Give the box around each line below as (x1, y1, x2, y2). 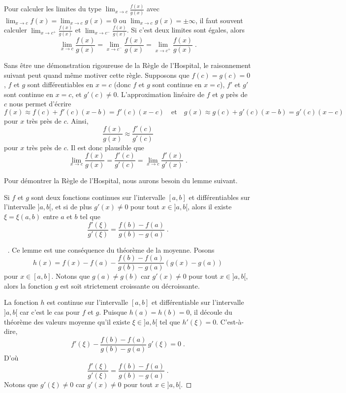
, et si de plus (51, 201, 92, 212)
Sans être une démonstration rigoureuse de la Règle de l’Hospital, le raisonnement (4, 60, 251, 70)
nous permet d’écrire (9, 98, 71, 109)
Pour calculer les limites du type (4, 3, 101, 14)
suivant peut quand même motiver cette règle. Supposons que (4, 69, 189, 80)
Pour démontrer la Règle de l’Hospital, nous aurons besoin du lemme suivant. (4, 175, 238, 186)
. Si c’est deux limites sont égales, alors (126, 25, 245, 35)
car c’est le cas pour (20, 307, 80, 317)
